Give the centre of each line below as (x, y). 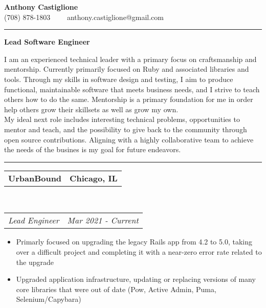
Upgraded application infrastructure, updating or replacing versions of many (136, 279)
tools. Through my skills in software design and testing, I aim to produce (119, 79)
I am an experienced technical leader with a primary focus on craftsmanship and (130, 59)
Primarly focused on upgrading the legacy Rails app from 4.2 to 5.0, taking (134, 242)
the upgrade (35, 262)
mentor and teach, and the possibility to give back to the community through (126, 129)
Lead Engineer (34, 220)
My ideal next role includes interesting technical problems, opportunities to (122, 119)
